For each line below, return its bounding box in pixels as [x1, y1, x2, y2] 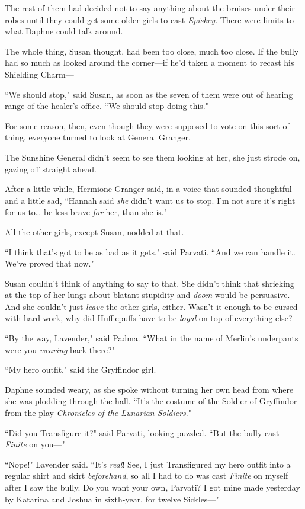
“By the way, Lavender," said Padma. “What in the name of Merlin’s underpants [5, 332, 298, 344]
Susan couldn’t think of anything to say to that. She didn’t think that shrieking [5, 277, 294, 289]
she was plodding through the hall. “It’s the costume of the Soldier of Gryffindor [5, 395, 297, 407]
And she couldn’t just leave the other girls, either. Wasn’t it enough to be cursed [5, 300, 298, 312]
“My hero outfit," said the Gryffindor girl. [5, 363, 156, 376]
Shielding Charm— [5, 68, 74, 80]
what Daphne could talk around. [5, 25, 123, 37]
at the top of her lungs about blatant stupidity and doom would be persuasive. [5, 289, 290, 301]
